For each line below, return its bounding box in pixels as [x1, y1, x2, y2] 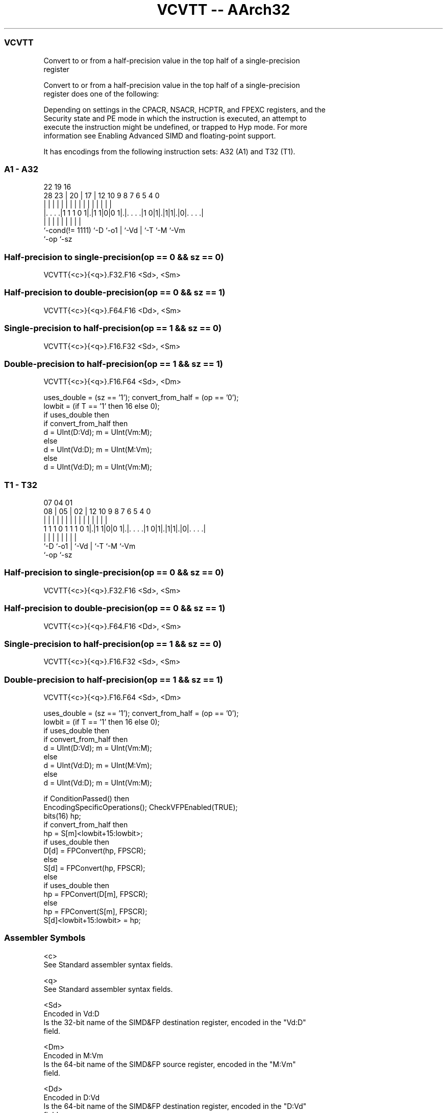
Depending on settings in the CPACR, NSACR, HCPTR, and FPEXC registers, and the [43, 105, 326, 114]
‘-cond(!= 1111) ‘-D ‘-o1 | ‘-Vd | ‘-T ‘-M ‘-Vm [43, 226, 185, 235]
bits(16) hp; [43, 811, 81, 820]
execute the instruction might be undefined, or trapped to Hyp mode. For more [43, 122, 308, 131]
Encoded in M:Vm [43, 1051, 103, 1060]
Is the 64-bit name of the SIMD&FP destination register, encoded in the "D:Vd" [43, 1101, 307, 1110]
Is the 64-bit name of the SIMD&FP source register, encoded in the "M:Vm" [43, 1059, 296, 1069]
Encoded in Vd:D [43, 1009, 100, 1018]
